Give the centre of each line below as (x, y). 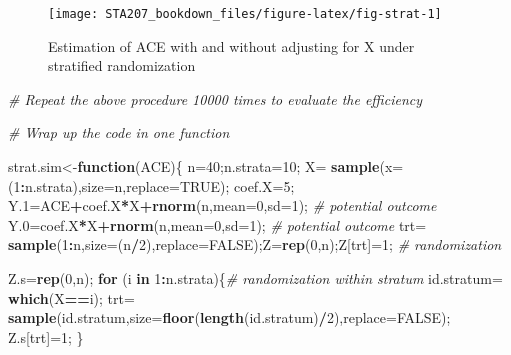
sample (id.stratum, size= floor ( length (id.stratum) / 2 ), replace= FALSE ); (229, 317)
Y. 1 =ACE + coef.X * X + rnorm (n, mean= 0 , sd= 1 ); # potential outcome (222, 205)
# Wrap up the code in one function (119, 132)
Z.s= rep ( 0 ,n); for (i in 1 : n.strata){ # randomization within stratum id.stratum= (255, 278)
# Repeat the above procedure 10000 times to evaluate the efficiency (215, 98)
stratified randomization (122, 65)
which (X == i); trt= (71, 297)
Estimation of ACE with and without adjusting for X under (231, 45)
